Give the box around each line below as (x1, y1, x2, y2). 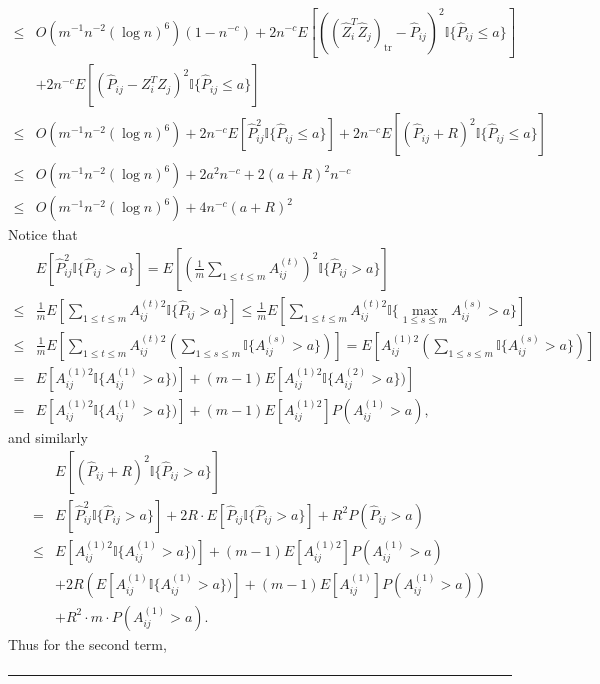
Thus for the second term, (8, 633, 167, 654)
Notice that (8, 224, 78, 245)
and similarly (8, 426, 88, 447)
